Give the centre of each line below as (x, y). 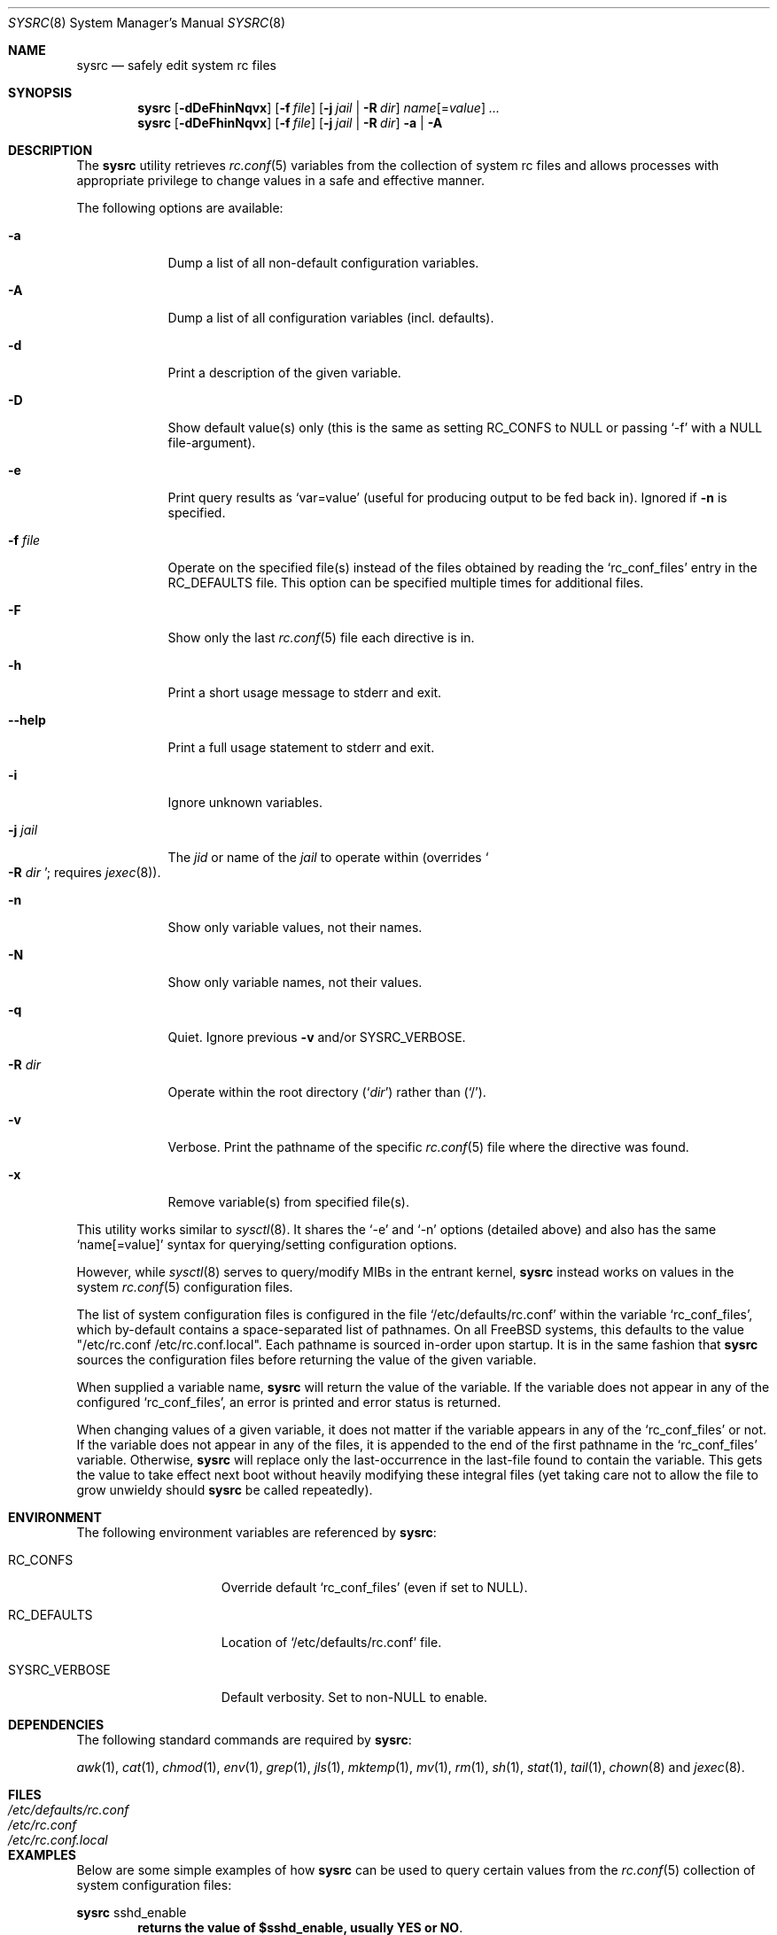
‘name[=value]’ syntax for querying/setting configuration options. (267, 1244)
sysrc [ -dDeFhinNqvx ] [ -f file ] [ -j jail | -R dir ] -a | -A (290, 123)
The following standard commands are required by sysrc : (244, 1740)
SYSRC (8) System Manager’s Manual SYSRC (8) (147, 23)
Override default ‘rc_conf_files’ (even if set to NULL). (374, 1587)
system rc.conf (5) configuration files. (185, 1287)
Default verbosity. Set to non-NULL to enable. (354, 1697)
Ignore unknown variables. (245, 802)
